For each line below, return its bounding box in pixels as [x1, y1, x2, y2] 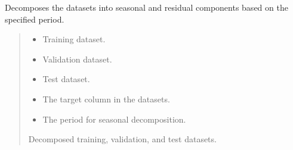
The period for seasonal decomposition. [42, 112, 186, 125]
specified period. [5, 12, 64, 25]
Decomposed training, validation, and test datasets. [28, 133, 217, 145]
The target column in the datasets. [42, 92, 170, 105]
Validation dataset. [42, 52, 112, 65]
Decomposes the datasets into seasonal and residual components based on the [5, 1, 288, 13]
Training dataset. [42, 33, 106, 45]
